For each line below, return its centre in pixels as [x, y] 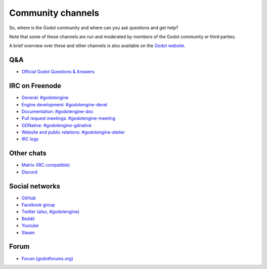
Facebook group [38, 205]
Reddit [28, 219]
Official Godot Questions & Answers [58, 72]
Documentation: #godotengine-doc [58, 111]
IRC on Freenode [35, 86]
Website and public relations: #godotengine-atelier [73, 132]
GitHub [29, 198]
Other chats [28, 153]
